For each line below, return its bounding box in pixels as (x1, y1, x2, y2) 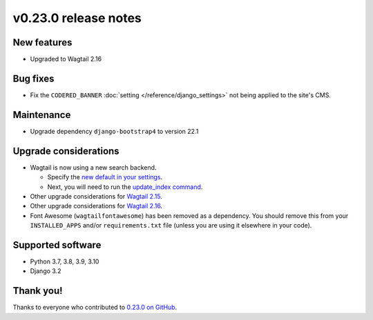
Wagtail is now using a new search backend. (30, 163, 157, 172)
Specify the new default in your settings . (47, 173, 163, 181)
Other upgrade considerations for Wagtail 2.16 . (30, 202, 162, 210)
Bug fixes (12, 72, 55, 84)
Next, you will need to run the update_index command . (47, 183, 203, 191)
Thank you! (12, 285, 63, 297)
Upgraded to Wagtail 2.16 (30, 55, 102, 63)
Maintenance (12, 109, 71, 121)
